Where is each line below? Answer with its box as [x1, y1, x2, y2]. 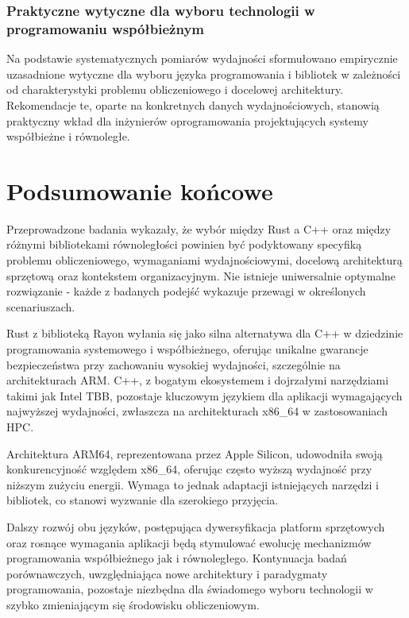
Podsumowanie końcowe [6, 174, 273, 207]
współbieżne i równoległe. [6, 128, 130, 145]
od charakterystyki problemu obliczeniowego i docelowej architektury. [6, 81, 344, 98]
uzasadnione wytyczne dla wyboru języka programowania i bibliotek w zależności [6, 65, 401, 82]
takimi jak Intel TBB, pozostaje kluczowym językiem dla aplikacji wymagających [6, 387, 403, 404]
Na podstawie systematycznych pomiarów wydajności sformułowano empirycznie [6, 50, 398, 67]
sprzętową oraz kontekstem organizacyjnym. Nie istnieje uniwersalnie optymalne [6, 267, 396, 284]
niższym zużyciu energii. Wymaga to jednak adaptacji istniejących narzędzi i [6, 476, 379, 492]
